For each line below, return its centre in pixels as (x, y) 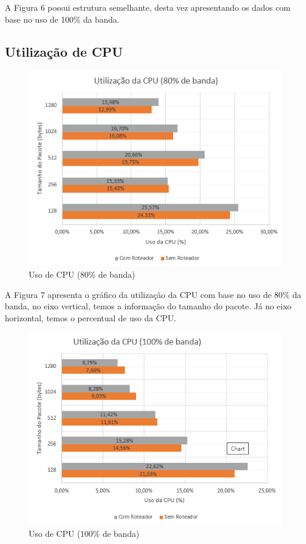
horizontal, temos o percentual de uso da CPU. (91, 317)
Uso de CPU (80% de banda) (82, 274)
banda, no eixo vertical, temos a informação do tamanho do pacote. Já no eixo (148, 306)
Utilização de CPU (64, 51)
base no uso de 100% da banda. (62, 19)
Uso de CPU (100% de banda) (84, 533)
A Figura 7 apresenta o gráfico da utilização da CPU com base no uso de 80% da (153, 294)
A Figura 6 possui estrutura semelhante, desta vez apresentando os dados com (148, 7)
